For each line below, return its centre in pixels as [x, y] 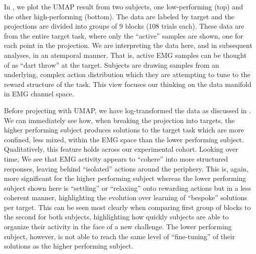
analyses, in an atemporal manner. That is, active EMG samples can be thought [125, 55]
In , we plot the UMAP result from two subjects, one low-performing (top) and [124, 6]
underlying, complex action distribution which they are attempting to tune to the [127, 74]
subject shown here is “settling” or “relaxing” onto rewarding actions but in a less [128, 188]
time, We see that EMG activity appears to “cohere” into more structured [116, 158]
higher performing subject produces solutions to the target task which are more [124, 130]
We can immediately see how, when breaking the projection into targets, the [119, 120]
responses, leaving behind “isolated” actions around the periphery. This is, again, [126, 168]
